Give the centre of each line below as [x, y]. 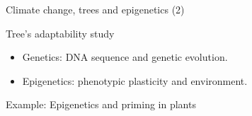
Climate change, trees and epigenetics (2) [95, 9]
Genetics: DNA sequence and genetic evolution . [125, 57]
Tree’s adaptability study [60, 33]
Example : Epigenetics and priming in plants [101, 104]
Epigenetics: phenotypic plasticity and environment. [135, 80]
